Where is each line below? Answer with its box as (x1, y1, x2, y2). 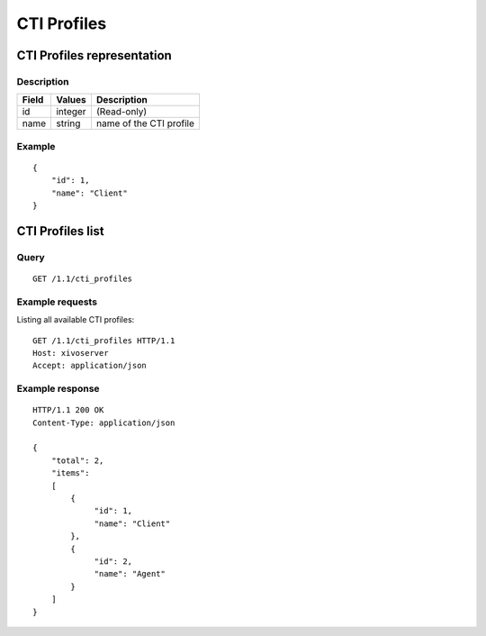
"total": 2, (50, 455, 104, 466)
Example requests (16, 295, 98, 308)
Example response (16, 383, 100, 395)
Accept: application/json (32, 360, 148, 371)
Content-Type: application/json (32, 417, 175, 428)
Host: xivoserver (32, 348, 109, 358)
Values (55, 94, 87, 106)
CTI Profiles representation (16, 48, 173, 63)
